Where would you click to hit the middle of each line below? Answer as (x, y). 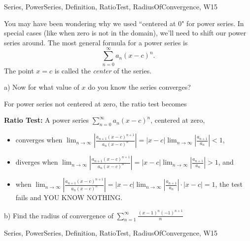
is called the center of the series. (103, 70)
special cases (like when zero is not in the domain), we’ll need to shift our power (125, 33)
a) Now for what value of (42, 87)
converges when (39, 140)
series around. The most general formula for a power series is (96, 42)
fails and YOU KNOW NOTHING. (69, 197)
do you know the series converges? (139, 87)
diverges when (37, 162)
